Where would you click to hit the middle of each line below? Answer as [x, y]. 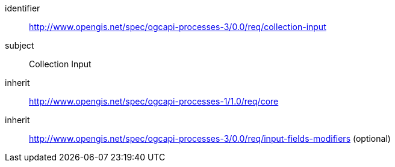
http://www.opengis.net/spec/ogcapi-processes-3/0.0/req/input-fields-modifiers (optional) [210, 138]
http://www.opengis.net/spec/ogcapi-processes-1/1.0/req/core [154, 101]
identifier [23, 8]
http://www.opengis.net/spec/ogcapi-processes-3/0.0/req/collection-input [178, 27]
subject [20, 45]
